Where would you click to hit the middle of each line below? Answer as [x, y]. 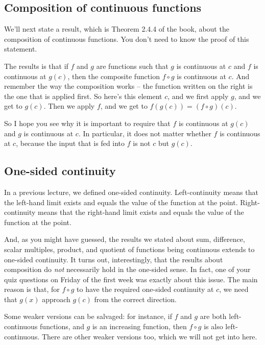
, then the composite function [114, 76]
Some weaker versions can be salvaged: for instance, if [88, 316]
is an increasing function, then [139, 326]
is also [213, 326]
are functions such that [132, 66]
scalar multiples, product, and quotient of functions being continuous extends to [129, 249]
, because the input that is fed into [70, 143]
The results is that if [36, 66]
